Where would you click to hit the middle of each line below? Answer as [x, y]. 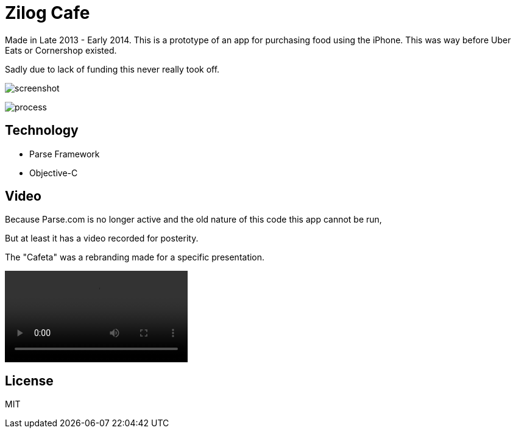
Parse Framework [65, 154]
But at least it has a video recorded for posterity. [102, 238]
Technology [42, 131]
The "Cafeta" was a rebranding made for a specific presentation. [135, 257]
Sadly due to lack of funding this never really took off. [112, 69]
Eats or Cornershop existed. [61, 50]
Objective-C [54, 173]
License [29, 381]
